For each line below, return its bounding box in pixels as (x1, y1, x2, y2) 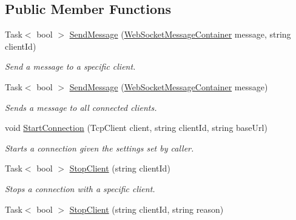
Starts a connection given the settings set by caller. (5, 141, 194, 154)
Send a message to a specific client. (5, 60, 136, 73)
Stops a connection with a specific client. (5, 182, 155, 195)
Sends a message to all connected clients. (5, 101, 157, 113)
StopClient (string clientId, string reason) (69, 202, 224, 215)
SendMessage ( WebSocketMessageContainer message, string (69, 28, 291, 41)
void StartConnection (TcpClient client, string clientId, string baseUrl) (5, 121, 267, 134)
